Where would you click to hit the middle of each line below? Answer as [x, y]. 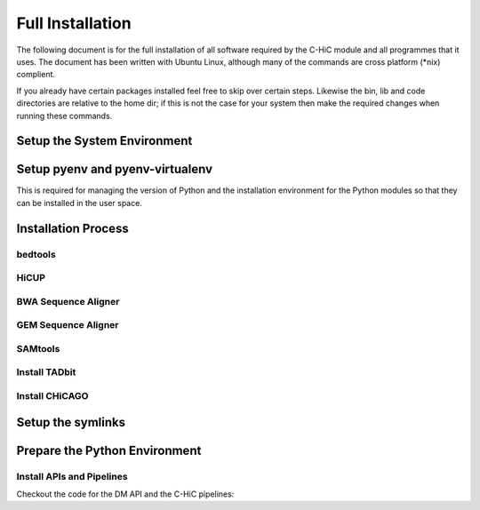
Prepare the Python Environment [109, 450]
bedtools [36, 254]
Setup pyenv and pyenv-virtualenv [115, 169]
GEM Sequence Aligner [68, 325]
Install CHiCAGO [52, 395]
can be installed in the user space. [79, 203]
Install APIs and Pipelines [72, 476]
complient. [36, 75]
